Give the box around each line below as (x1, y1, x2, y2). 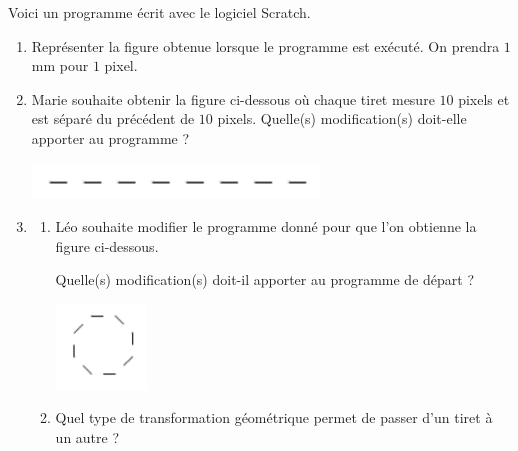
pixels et (458, 88, 510, 109)
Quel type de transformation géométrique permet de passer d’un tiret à (55, 407, 493, 428)
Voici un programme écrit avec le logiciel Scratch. (8, 2, 311, 22)
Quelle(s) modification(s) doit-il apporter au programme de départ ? (55, 269, 475, 290)
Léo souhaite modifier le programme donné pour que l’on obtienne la (55, 216, 477, 237)
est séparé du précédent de (31, 108, 195, 129)
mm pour (31, 55, 89, 76)
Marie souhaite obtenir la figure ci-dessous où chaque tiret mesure (31, 88, 435, 109)
